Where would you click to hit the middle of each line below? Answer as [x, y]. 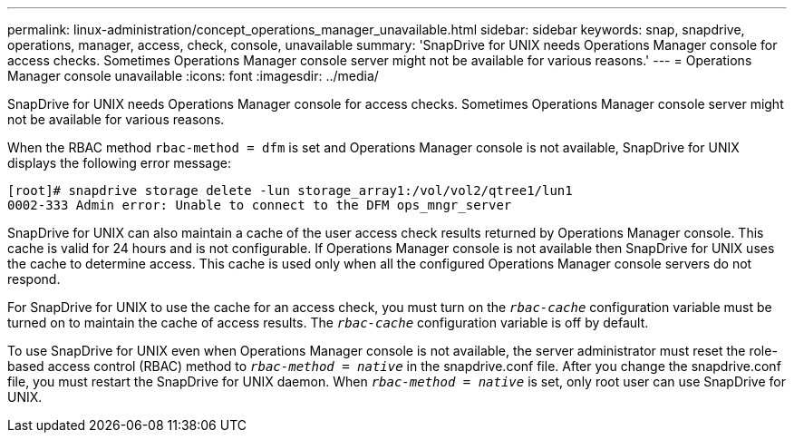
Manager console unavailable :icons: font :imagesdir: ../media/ [193, 76]
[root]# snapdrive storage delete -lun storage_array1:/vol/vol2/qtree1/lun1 [290, 191]
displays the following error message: [119, 163]
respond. [34, 279]
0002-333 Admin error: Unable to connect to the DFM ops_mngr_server [260, 205]
